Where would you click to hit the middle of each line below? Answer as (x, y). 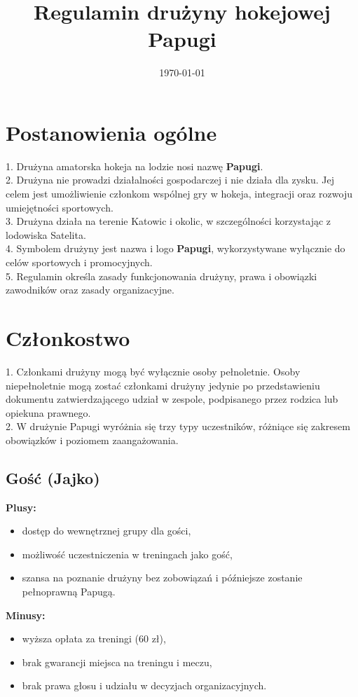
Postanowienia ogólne (111, 132)
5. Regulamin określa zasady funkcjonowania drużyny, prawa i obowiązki (161, 276)
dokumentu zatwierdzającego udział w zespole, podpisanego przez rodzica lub (172, 399)
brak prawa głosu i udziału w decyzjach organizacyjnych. (144, 685)
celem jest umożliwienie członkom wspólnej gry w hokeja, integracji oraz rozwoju (179, 194)
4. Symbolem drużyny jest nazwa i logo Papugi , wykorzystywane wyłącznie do (175, 248)
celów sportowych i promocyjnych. (79, 262)
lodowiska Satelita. (46, 234)
